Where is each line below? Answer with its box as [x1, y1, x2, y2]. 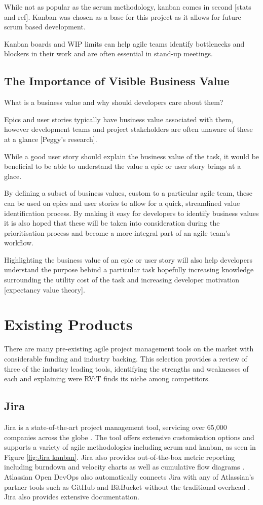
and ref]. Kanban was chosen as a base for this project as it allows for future [4, 11, 241, 22]
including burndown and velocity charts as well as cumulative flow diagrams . [4, 461, 245, 472]
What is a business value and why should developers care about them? [4, 97, 223, 107]
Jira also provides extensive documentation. [4, 491, 139, 502]
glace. [4, 170, 22, 181]
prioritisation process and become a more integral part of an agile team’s [4, 227, 231, 238]
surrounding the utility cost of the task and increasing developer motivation [4, 274, 240, 285]
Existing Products [4, 314, 133, 335]
